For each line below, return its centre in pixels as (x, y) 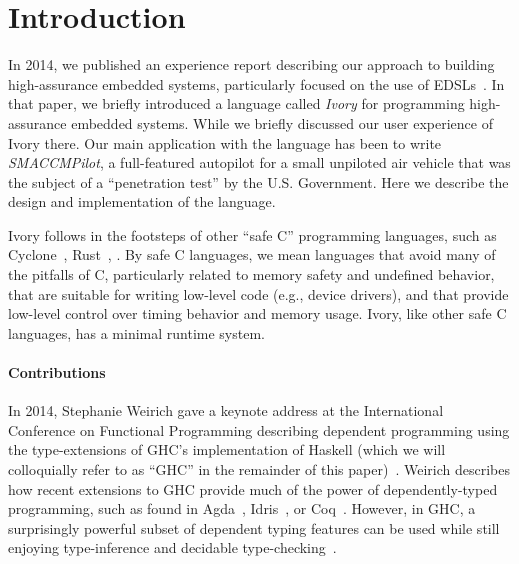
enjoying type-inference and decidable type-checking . (172, 547)
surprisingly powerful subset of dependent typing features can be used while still (254, 527)
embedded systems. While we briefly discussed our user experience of (282, 122)
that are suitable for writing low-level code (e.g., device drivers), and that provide (258, 293)
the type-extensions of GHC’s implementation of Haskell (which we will (227, 449)
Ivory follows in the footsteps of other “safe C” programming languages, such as (252, 234)
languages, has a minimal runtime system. (136, 332)
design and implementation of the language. (142, 201)
